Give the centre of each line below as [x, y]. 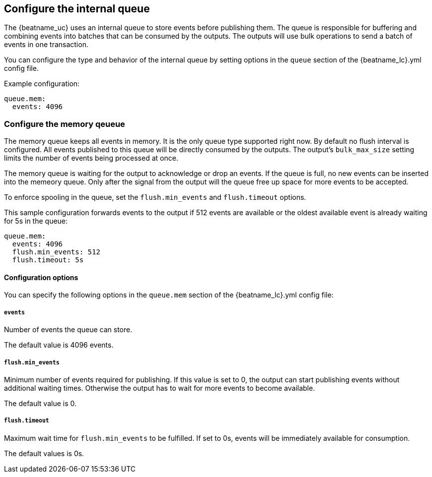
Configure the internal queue [77, 9]
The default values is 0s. [44, 453]
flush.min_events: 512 [56, 252]
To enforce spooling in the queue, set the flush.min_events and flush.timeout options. [155, 197]
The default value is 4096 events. [59, 345]
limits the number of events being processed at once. [91, 158]
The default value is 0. [40, 403]
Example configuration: [42, 84]
